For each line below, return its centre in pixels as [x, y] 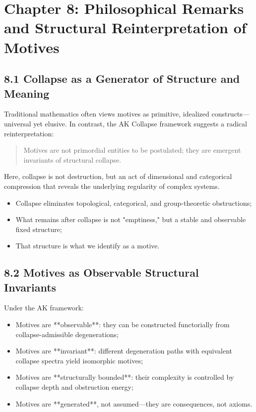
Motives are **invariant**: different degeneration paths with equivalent [124, 351]
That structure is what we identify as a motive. [88, 246]
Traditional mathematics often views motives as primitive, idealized [107, 114]
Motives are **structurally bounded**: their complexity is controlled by [125, 377]
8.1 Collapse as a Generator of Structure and [122, 79]
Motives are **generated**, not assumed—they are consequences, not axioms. [134, 403]
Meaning [27, 93]
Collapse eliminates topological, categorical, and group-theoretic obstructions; [134, 203]
